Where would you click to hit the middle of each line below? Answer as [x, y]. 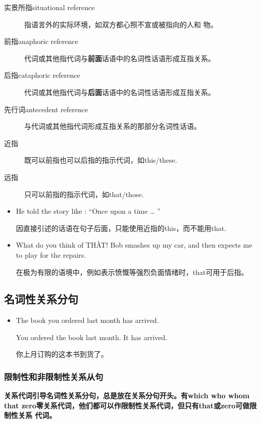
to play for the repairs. [51, 254]
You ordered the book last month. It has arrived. [92, 337]
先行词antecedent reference [46, 109]
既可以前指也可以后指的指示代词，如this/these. [101, 160]
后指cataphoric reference [42, 75]
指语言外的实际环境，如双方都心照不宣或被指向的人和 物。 [121, 24]
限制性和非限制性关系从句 [54, 377]
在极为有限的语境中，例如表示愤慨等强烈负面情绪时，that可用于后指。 [132, 272]
